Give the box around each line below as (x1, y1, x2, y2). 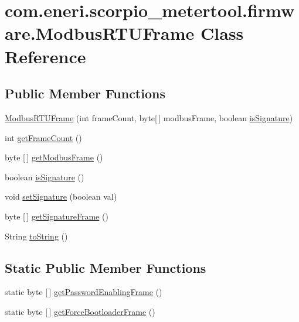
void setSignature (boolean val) (5, 190, 117, 203)
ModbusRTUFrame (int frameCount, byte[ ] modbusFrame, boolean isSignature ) (5, 111, 293, 124)
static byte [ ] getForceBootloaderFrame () (5, 305, 155, 317)
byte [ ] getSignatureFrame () (5, 210, 108, 222)
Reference (5, 44, 86, 68)
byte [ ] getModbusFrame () (5, 151, 103, 163)
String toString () (5, 229, 68, 242)
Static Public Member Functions (5, 258, 206, 276)
